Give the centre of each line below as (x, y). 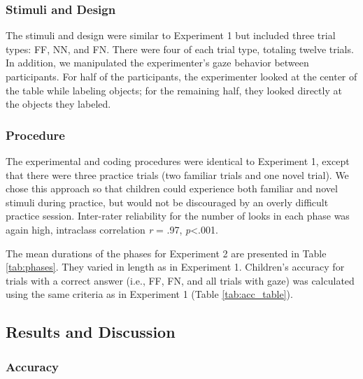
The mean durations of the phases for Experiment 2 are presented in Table (166, 253)
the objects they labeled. (58, 104)
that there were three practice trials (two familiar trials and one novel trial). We (177, 174)
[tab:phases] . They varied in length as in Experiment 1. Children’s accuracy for (175, 267)
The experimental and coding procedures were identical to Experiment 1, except (178, 161)
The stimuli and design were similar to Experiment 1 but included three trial (171, 35)
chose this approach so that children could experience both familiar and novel (172, 188)
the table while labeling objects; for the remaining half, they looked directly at (174, 90)
